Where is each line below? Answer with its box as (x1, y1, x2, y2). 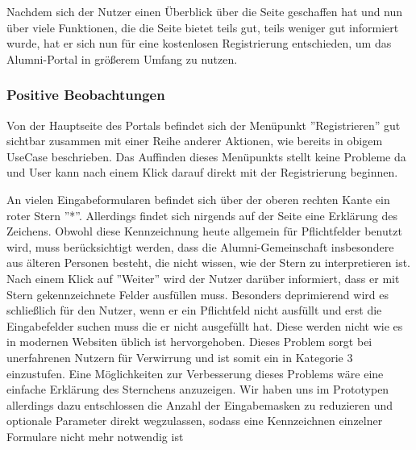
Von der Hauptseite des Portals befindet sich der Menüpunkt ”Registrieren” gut (6, 116, 401, 133)
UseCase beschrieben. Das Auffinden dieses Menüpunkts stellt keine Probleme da (6, 148, 406, 165)
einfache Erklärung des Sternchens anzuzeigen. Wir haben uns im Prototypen (6, 381, 389, 398)
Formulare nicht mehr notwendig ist (6, 427, 184, 444)
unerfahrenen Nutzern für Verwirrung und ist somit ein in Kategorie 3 (6, 348, 353, 365)
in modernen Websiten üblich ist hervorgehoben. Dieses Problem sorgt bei (6, 333, 372, 350)
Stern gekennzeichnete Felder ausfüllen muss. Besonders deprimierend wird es (6, 285, 389, 302)
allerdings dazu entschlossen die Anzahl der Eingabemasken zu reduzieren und (6, 396, 393, 413)
